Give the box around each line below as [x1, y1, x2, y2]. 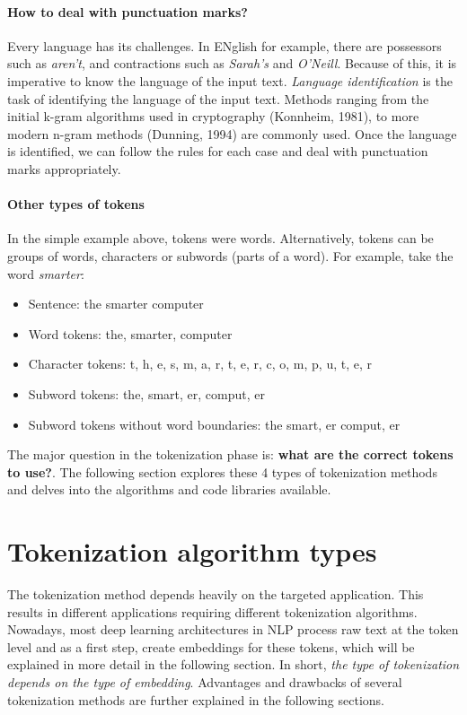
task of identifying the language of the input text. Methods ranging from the [7, 89, 429, 108]
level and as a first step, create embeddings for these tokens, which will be [7, 637, 415, 656]
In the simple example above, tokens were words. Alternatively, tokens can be [7, 229, 434, 248]
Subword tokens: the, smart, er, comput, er [28, 384, 265, 403]
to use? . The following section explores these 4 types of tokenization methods [7, 462, 437, 481]
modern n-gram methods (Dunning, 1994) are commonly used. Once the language [7, 124, 457, 143]
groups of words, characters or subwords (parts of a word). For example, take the [7, 246, 454, 265]
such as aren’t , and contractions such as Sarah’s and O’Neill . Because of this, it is [7, 54, 457, 73]
